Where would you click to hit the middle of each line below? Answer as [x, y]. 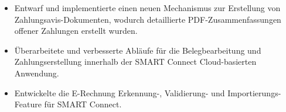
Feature [28, 104]
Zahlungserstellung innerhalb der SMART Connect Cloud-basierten [135, 62]
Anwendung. [37, 73]
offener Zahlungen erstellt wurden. [76, 31]
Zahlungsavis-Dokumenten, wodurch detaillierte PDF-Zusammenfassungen [148, 19]
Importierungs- [254, 92]
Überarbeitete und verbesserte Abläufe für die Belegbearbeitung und [138, 50]
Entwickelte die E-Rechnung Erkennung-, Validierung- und [120, 92]
